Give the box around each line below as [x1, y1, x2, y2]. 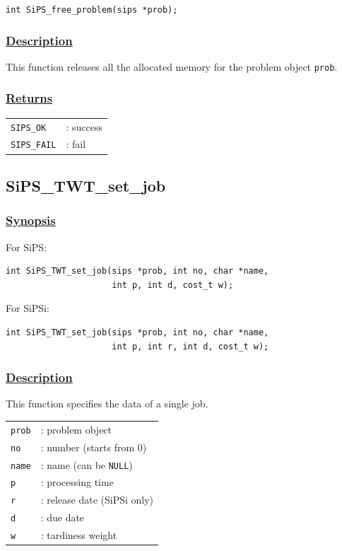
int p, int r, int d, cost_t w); [112, 341, 269, 352]
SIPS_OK [11, 122, 47, 133]
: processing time [40, 475, 114, 489]
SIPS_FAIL [11, 140, 57, 151]
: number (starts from [40, 439, 135, 454]
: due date [40, 510, 85, 525]
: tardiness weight [40, 528, 117, 543]
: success [66, 119, 102, 134]
